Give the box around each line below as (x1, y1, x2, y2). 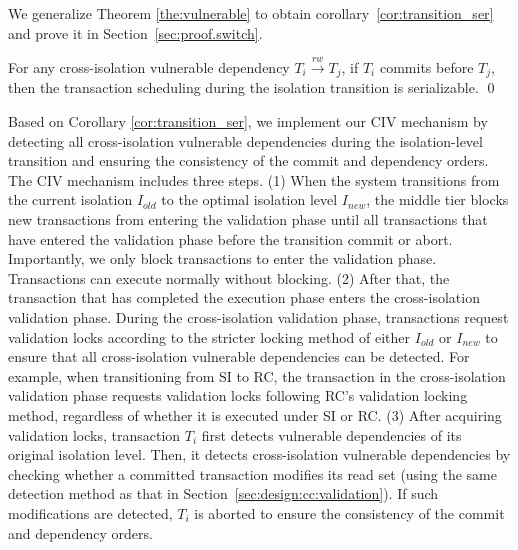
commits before (379, 56, 474, 77)
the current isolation (8, 189, 133, 210)
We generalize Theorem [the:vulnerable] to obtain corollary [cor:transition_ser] (8, 3, 494, 23)
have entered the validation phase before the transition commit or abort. (8, 228, 453, 249)
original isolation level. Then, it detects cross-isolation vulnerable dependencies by (8, 444, 511, 465)
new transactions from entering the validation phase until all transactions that (8, 209, 488, 229)
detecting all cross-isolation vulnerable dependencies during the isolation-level (8, 130, 483, 151)
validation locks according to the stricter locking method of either (8, 326, 411, 347)
